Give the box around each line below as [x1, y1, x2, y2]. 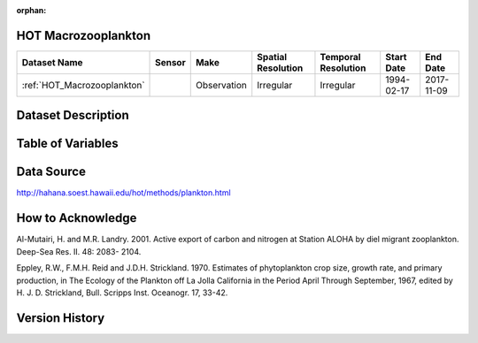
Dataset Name [21, 56, 83, 68]
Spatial [257, 50, 288, 63]
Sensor [155, 56, 186, 68]
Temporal [320, 50, 361, 63]
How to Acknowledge [16, 210, 137, 225]
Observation [195, 79, 248, 91]
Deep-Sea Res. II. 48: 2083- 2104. [16, 246, 142, 256]
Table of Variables [16, 136, 119, 151]
